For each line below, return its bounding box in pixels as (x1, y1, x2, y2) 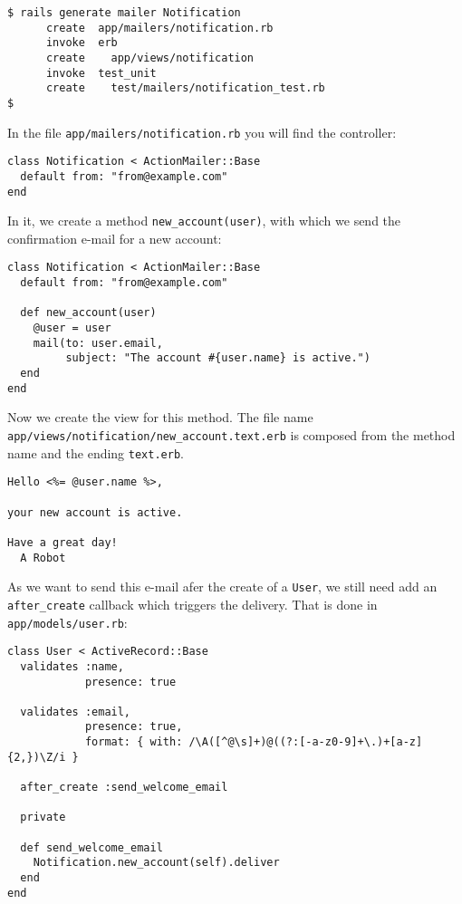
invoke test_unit (45, 66, 157, 80)
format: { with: (84, 736, 183, 749)
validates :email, (20, 705, 131, 718)
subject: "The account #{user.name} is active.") (65, 351, 371, 365)
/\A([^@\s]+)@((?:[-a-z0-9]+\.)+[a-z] (188, 736, 423, 749)
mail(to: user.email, (33, 336, 163, 350)
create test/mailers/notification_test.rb (45, 82, 325, 95)
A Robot (20, 551, 66, 564)
